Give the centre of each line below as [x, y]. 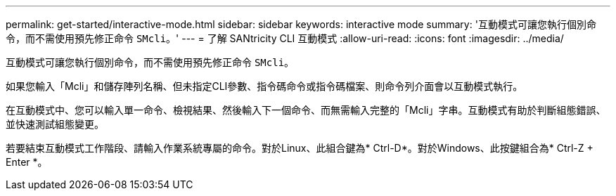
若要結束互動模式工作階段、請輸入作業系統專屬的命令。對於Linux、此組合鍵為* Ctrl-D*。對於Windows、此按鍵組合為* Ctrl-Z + [300, 148]
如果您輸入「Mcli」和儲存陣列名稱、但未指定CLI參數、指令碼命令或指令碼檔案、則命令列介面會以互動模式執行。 [264, 86]
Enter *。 [27, 162]
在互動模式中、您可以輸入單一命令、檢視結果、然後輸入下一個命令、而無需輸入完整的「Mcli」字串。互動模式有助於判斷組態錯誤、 [306, 110]
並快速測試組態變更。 [55, 124]
